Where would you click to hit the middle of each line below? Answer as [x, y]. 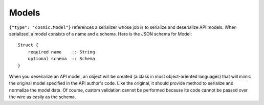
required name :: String [61, 52]
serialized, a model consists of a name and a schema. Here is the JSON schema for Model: [100, 34]
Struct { [28, 45]
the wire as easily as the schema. [43, 97]
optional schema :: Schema [61, 59]
